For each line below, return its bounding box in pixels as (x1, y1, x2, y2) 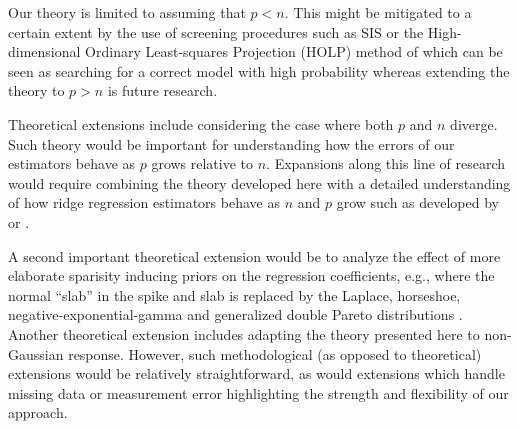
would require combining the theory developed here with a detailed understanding (8, 172, 511, 193)
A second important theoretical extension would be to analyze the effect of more (8, 245, 501, 266)
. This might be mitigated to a (284, 2, 472, 22)
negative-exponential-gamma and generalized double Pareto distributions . (8, 304, 463, 325)
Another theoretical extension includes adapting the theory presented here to (8, 323, 480, 344)
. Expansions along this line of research (266, 153, 506, 174)
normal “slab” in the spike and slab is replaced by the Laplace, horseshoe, (8, 284, 461, 305)
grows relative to (151, 153, 254, 174)
